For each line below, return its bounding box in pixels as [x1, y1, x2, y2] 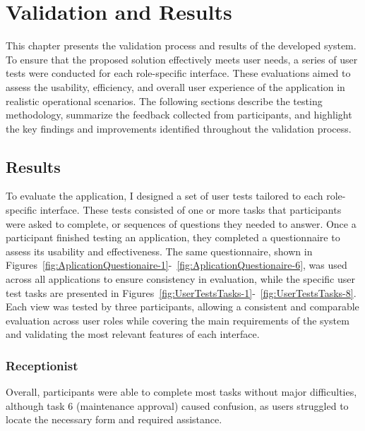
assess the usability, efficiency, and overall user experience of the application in [6, 79, 345, 94]
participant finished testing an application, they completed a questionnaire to [6, 230, 340, 245]
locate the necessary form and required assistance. [6, 412, 222, 427]
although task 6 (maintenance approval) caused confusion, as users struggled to [6, 398, 349, 413]
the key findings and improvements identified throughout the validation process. [6, 121, 352, 135]
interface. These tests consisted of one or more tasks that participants [40, 202, 342, 217]
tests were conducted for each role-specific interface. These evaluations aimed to [6, 66, 351, 80]
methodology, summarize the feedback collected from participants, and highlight [6, 107, 352, 122]
